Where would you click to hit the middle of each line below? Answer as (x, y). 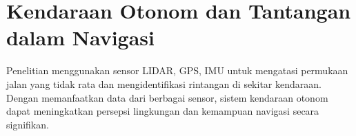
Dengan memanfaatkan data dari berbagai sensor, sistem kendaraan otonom (167, 97)
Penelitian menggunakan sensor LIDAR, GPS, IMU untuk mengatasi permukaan (177, 70)
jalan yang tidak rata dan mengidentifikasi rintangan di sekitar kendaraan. (164, 83)
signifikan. (28, 124)
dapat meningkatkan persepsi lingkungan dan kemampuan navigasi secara (163, 111)
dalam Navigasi (80, 37)
